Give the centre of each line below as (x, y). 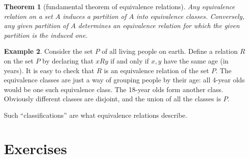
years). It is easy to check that (49, 70)
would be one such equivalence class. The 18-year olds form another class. (114, 89)
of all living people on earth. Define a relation (170, 51)
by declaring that (68, 60)
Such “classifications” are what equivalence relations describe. (96, 115)
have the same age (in (196, 60)
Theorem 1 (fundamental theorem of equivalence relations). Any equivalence (119, 6)
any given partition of (36, 25)
